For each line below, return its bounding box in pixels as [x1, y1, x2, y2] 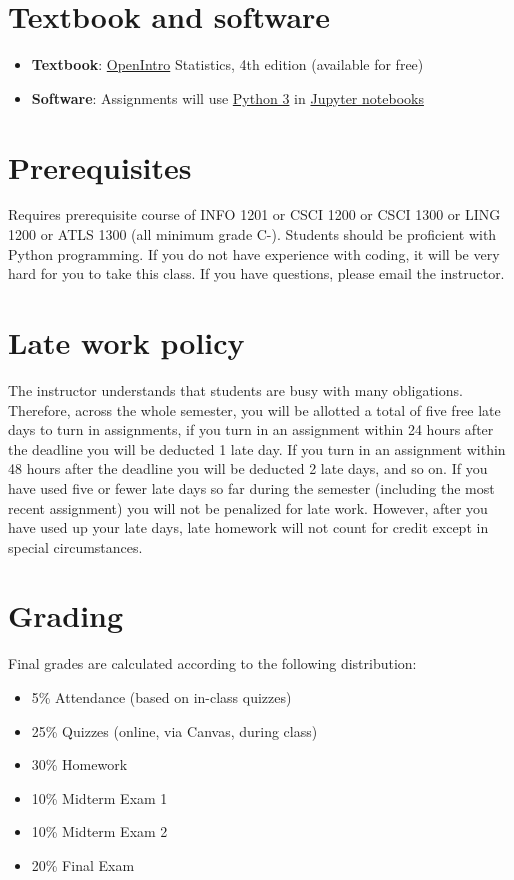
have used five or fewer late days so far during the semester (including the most [8, 477, 495, 498]
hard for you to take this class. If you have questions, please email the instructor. [8, 263, 505, 284]
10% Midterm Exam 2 [31, 821, 168, 842]
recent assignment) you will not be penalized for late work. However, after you [8, 497, 488, 518]
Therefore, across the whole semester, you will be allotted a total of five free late [8, 399, 501, 420]
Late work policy [8, 322, 245, 362]
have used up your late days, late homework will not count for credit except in [8, 517, 489, 538]
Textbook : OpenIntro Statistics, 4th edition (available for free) [31, 54, 424, 75]
